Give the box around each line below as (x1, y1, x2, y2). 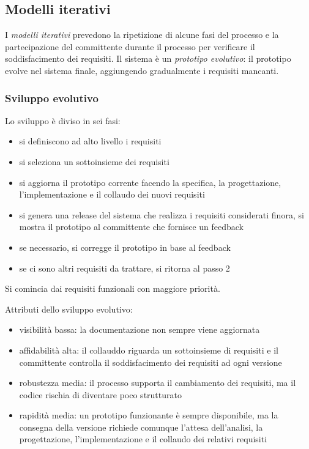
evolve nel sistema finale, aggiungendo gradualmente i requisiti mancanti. (5, 64, 279, 76)
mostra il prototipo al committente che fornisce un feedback (19, 220, 244, 233)
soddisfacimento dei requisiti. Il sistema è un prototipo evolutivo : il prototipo (5, 52, 291, 65)
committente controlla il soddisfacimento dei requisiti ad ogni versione (19, 355, 282, 368)
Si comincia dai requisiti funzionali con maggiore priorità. (5, 282, 220, 295)
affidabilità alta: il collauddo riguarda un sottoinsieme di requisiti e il (19, 343, 278, 356)
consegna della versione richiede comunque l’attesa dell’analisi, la (19, 420, 263, 433)
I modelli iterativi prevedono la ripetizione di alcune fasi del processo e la (5, 28, 279, 41)
